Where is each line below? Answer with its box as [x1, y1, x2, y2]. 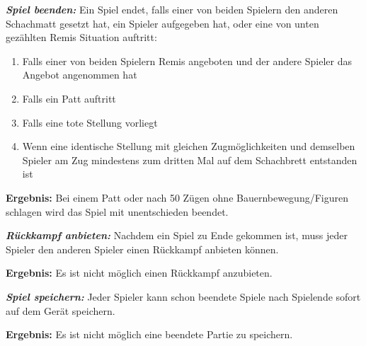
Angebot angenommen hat [22, 67, 137, 82]
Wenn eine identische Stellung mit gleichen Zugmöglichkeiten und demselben [22, 139, 355, 154]
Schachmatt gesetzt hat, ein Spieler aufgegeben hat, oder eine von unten [6, 16, 319, 30]
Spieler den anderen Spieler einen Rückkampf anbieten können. [6, 241, 279, 256]
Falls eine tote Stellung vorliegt [22, 115, 158, 129]
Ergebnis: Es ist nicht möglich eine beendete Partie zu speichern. [6, 327, 293, 342]
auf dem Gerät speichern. [6, 303, 115, 318]
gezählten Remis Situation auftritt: [6, 30, 157, 45]
